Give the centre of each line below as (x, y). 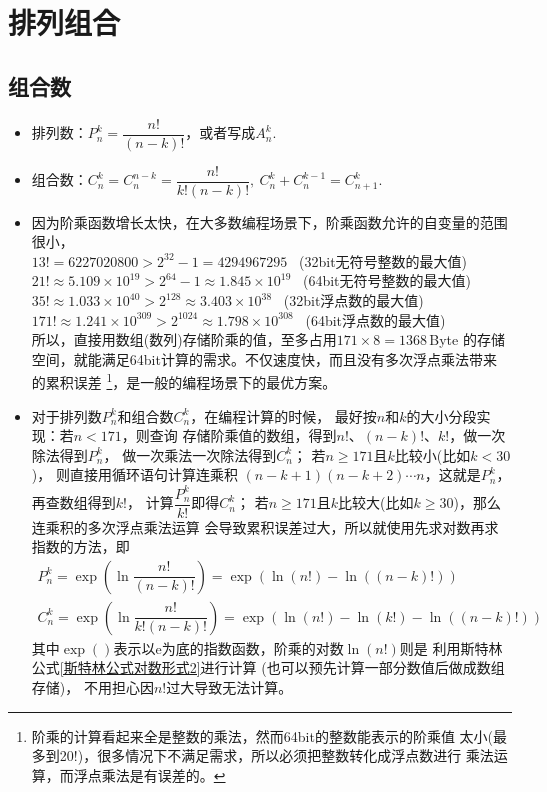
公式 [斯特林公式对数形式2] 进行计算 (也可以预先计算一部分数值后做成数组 (268, 667)
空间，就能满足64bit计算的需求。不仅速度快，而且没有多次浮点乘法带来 (264, 358)
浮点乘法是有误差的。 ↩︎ (149, 774)
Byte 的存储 (467, 339)
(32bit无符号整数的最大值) (383, 260)
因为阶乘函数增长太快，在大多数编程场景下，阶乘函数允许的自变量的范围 (269, 221)
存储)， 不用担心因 (92, 687)
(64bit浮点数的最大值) (375, 319)
